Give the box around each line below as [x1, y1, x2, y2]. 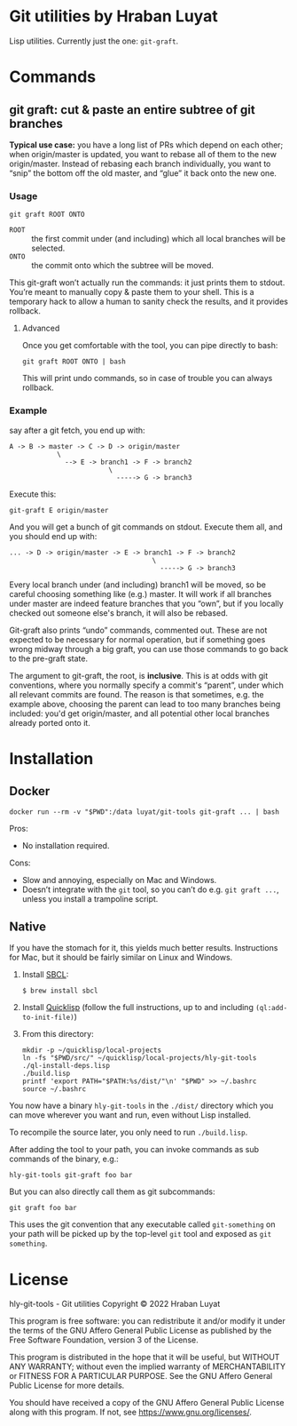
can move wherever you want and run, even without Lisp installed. [9, 1110, 251, 1120]
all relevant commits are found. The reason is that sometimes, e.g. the [9, 689, 264, 699]
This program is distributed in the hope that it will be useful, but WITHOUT [9, 1352, 280, 1363]
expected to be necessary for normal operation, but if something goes [9, 633, 266, 645]
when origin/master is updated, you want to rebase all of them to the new [9, 148, 277, 159]
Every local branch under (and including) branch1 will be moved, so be [9, 579, 266, 590]
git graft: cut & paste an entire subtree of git [9, 102, 255, 117]
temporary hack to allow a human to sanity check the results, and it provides [9, 296, 288, 307]
